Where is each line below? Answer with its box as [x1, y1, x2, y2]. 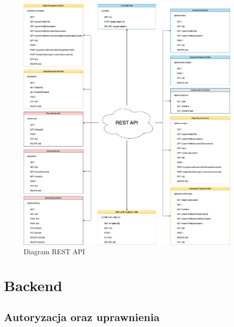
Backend [4, 275, 62, 295]
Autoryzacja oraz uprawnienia [4, 309, 160, 324]
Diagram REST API [24, 246, 85, 257]
